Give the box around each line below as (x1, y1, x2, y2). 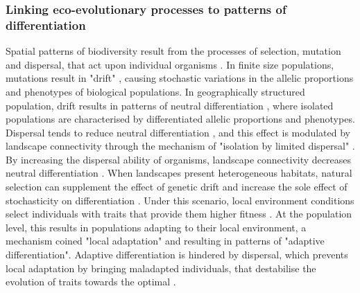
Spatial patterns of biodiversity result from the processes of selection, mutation (6, 44, 341, 58)
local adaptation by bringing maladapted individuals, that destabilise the (6, 260, 316, 275)
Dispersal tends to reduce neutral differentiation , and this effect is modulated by (6, 125, 350, 139)
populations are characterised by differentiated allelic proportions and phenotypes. (6, 112, 355, 126)
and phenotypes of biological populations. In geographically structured (6, 84, 305, 98)
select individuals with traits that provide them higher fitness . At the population (6, 206, 352, 221)
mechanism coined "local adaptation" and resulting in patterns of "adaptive (6, 233, 325, 248)
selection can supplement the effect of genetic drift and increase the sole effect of (6, 179, 348, 194)
